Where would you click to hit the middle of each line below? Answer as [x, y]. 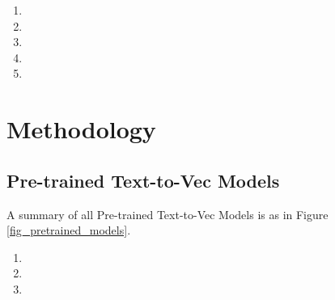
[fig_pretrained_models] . [69, 230]
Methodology [81, 129]
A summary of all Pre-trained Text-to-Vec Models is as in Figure [167, 214]
